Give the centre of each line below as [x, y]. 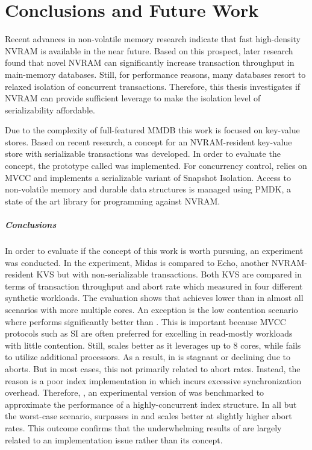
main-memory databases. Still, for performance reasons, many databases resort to [155, 74]
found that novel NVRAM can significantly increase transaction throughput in [150, 62]
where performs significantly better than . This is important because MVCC [145, 321]
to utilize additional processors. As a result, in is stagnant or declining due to [148, 357]
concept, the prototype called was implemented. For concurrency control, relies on [156, 166]
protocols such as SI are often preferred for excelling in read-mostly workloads [149, 333]
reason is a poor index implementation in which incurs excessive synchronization [153, 380]
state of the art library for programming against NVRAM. [113, 201]
